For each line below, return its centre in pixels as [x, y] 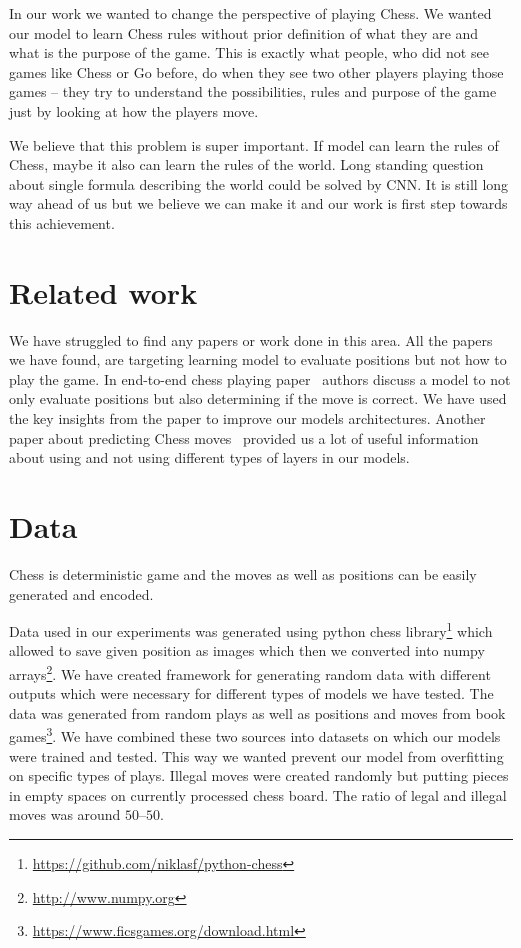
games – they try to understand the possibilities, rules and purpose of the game [253, 91]
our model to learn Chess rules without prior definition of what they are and [244, 32]
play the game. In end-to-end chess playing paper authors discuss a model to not [260, 378]
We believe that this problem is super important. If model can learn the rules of [254, 144]
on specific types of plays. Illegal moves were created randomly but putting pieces [259, 775]
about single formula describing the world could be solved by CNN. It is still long [259, 183]
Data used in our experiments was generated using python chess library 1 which [251, 629]
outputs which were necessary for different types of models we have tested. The [251, 693]
